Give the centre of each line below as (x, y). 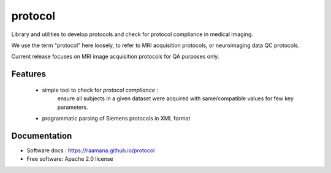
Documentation (42, 135)
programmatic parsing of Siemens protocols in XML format (116, 118)
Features (29, 74)
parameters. (73, 107)
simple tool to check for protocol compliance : (100, 90)
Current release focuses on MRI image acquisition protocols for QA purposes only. (115, 57)
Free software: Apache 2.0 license (70, 159)
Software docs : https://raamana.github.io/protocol (91, 150)
